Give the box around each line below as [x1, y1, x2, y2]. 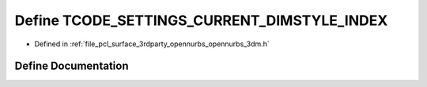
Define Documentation [14, 60, 129, 73]
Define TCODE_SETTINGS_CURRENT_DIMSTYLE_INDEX [14, 12, 388, 29]
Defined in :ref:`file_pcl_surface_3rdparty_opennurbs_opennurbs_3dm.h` [34, 39, 270, 49]
